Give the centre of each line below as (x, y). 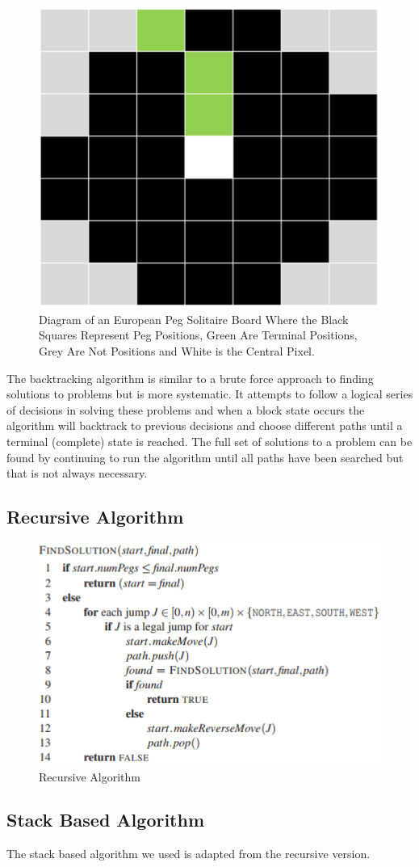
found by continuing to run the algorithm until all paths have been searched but (205, 457)
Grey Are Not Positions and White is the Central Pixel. (177, 351)
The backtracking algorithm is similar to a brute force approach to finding (190, 378)
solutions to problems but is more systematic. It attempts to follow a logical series (210, 394)
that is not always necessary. (77, 473)
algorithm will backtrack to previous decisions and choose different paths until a (205, 425)
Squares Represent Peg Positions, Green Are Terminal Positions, (198, 335)
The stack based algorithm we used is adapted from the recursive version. (189, 854)
